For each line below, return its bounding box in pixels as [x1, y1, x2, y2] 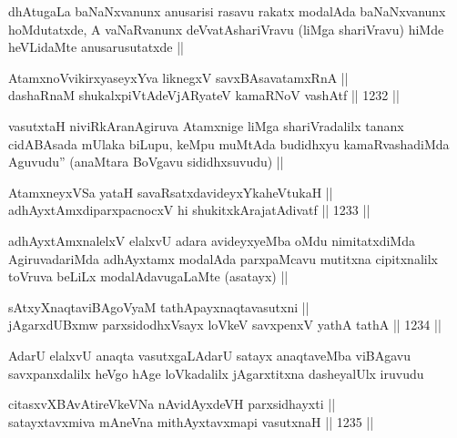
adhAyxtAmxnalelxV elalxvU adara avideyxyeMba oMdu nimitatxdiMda [8, 230, 415, 250]
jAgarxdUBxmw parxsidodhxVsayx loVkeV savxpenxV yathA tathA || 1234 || [8, 315, 442, 334]
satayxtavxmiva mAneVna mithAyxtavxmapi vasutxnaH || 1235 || [8, 412, 374, 431]
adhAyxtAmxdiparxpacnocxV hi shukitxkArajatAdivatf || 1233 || [8, 200, 371, 219]
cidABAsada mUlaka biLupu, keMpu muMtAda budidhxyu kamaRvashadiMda [8, 134, 450, 153]
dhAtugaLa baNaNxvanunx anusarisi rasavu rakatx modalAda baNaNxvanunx [8, 2, 446, 20]
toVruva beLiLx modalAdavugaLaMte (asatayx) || [8, 267, 289, 286]
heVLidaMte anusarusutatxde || [8, 37, 184, 56]
